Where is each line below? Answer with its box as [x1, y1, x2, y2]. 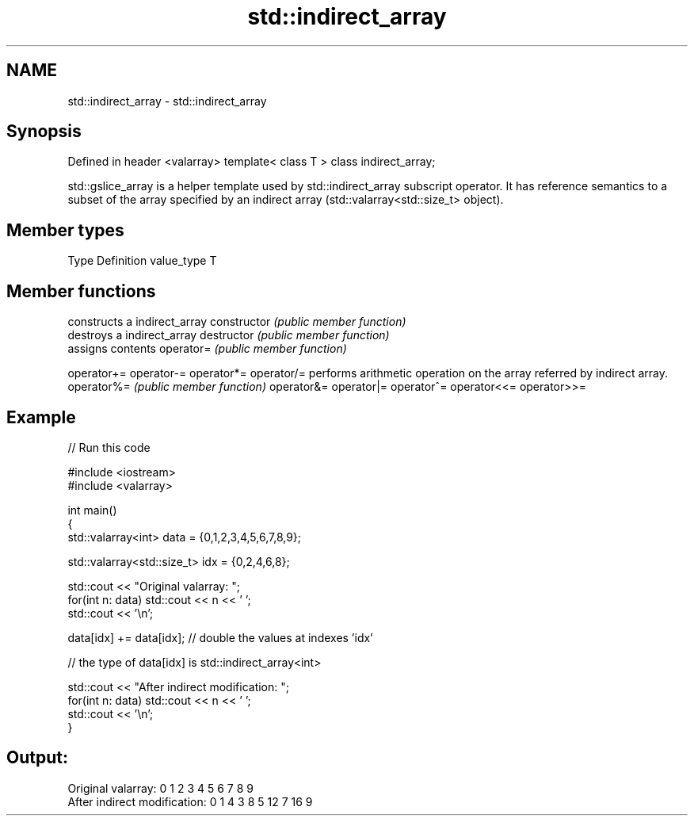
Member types [6, 220, 124, 240]
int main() [67, 503, 117, 517]
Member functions [6, 281, 156, 301]
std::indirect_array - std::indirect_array [67, 94, 267, 108]
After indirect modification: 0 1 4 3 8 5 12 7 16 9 [67, 794, 313, 809]
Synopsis [6, 121, 82, 142]
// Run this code [67, 440, 151, 454]
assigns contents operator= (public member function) [67, 342, 347, 356]
